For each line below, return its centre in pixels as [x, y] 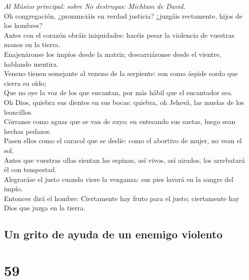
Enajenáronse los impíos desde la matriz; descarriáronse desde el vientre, [113, 54]
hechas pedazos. [28, 131]
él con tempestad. [30, 169]
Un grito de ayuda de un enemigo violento [113, 234]
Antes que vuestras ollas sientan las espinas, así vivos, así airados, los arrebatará [124, 160]
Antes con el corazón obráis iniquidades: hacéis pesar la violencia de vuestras [119, 35]
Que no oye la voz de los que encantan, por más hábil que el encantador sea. [118, 92]
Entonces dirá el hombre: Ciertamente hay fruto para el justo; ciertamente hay [122, 198]
